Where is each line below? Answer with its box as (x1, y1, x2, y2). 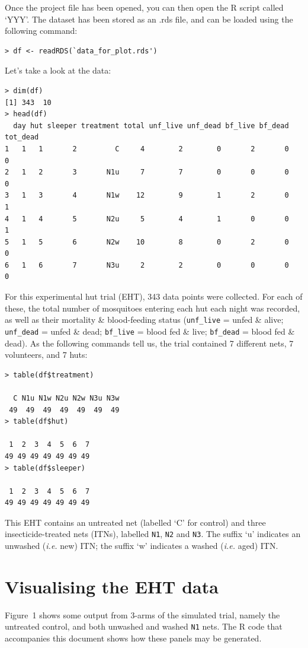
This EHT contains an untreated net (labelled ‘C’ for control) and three (5, 516, 266, 528)
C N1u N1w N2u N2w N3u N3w (13, 393, 120, 402)
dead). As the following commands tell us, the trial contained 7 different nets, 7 (5, 336, 294, 349)
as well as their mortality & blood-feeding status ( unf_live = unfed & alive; (5, 313, 284, 326)
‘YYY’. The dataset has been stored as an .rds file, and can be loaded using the (5, 12, 293, 25)
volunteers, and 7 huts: (5, 348, 88, 361)
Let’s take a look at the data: (5, 64, 111, 77)
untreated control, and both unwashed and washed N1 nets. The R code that (5, 620, 283, 633)
